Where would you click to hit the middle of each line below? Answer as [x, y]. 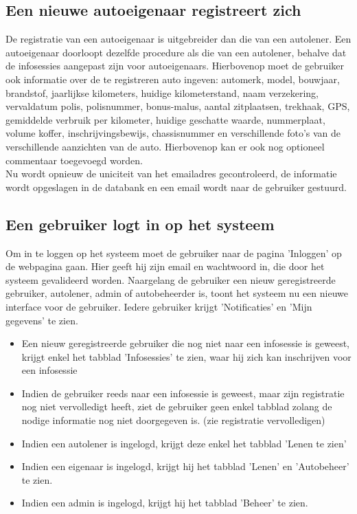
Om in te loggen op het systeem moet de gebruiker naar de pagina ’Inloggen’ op [174, 253]
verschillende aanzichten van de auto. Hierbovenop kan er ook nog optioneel [165, 146]
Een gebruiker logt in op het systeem [140, 224]
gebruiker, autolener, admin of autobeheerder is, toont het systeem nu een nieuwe [177, 293]
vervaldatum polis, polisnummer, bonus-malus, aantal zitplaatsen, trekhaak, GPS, [178, 106]
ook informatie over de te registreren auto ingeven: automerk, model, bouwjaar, [173, 79]
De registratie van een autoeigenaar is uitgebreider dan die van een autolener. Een [178, 39]
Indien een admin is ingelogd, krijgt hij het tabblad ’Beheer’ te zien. [165, 503]
